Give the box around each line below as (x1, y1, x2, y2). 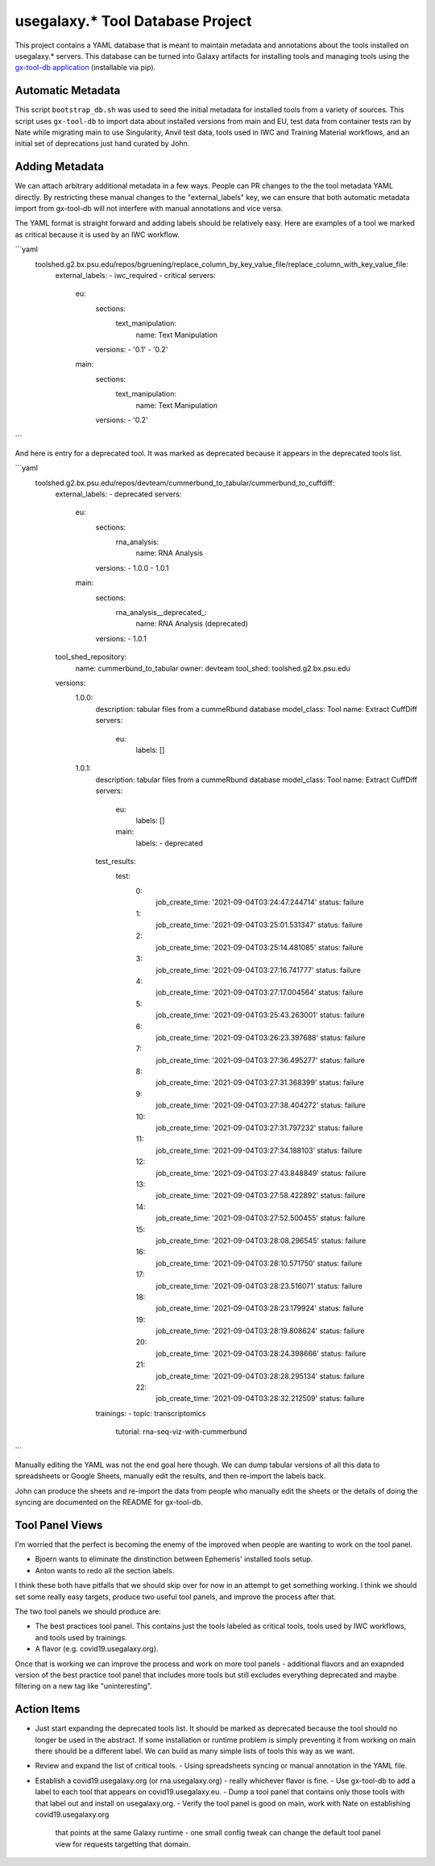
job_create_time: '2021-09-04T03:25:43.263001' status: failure (155, 1010, 366, 1020)
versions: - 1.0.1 (95, 634, 147, 643)
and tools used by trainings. (35, 1632, 128, 1642)
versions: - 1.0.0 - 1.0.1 (95, 563, 169, 572)
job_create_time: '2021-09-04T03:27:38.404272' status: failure (155, 1100, 366, 1110)
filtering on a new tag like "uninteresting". (14, 1681, 152, 1691)
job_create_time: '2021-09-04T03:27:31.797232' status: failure (155, 1123, 363, 1132)
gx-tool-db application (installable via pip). (14, 63, 156, 73)
